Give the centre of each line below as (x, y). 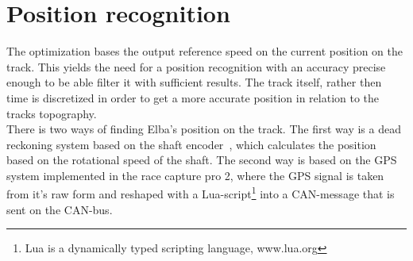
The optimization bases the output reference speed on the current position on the (205, 51)
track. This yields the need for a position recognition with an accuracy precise (196, 66)
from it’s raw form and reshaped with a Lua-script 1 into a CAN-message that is (201, 193)
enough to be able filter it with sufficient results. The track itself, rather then (194, 82)
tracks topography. (52, 113)
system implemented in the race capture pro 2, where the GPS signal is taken (195, 175)
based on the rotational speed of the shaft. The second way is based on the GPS (202, 160)
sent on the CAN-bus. (60, 209)
